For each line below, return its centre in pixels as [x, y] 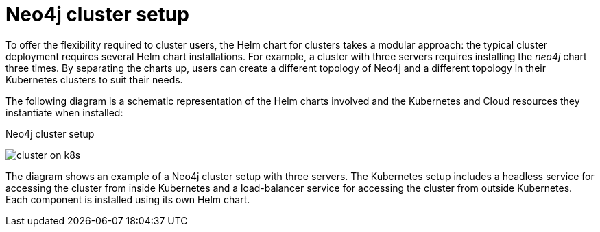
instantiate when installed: [64, 112]
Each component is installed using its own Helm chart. [128, 199]
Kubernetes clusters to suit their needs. [94, 79]
